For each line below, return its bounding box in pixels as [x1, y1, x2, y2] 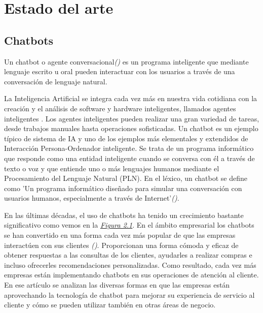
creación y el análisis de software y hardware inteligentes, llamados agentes [4, 103, 236, 113]
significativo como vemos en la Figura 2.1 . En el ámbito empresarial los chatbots [4, 220, 254, 230]
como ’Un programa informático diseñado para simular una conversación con [4, 182, 242, 193]
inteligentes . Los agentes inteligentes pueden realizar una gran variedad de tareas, [4, 113, 259, 123]
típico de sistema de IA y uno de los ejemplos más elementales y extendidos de [4, 133, 248, 143]
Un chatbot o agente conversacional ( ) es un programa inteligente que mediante [4, 56, 249, 67]
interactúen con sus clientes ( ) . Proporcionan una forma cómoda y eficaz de [4, 239, 239, 250]
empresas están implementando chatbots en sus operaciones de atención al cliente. [4, 269, 259, 280]
